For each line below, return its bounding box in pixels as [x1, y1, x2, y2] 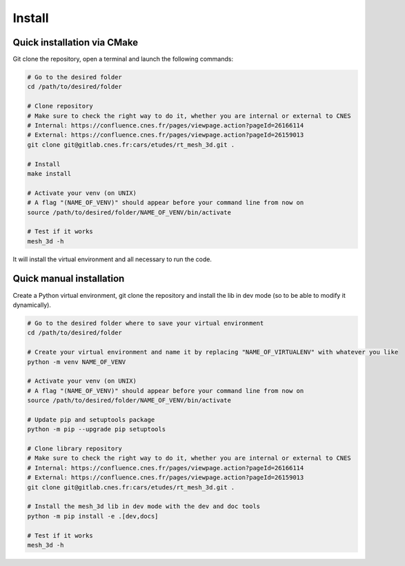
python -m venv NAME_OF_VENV [27, 358, 126, 365]
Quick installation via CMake [12, 37, 138, 48]
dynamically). [12, 301, 52, 309]
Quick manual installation [12, 273, 125, 285]
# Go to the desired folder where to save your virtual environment [27, 319, 264, 327]
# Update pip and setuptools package [27, 416, 155, 423]
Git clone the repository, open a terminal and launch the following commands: [12, 55, 234, 63]
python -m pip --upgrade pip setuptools [27, 425, 166, 434]
